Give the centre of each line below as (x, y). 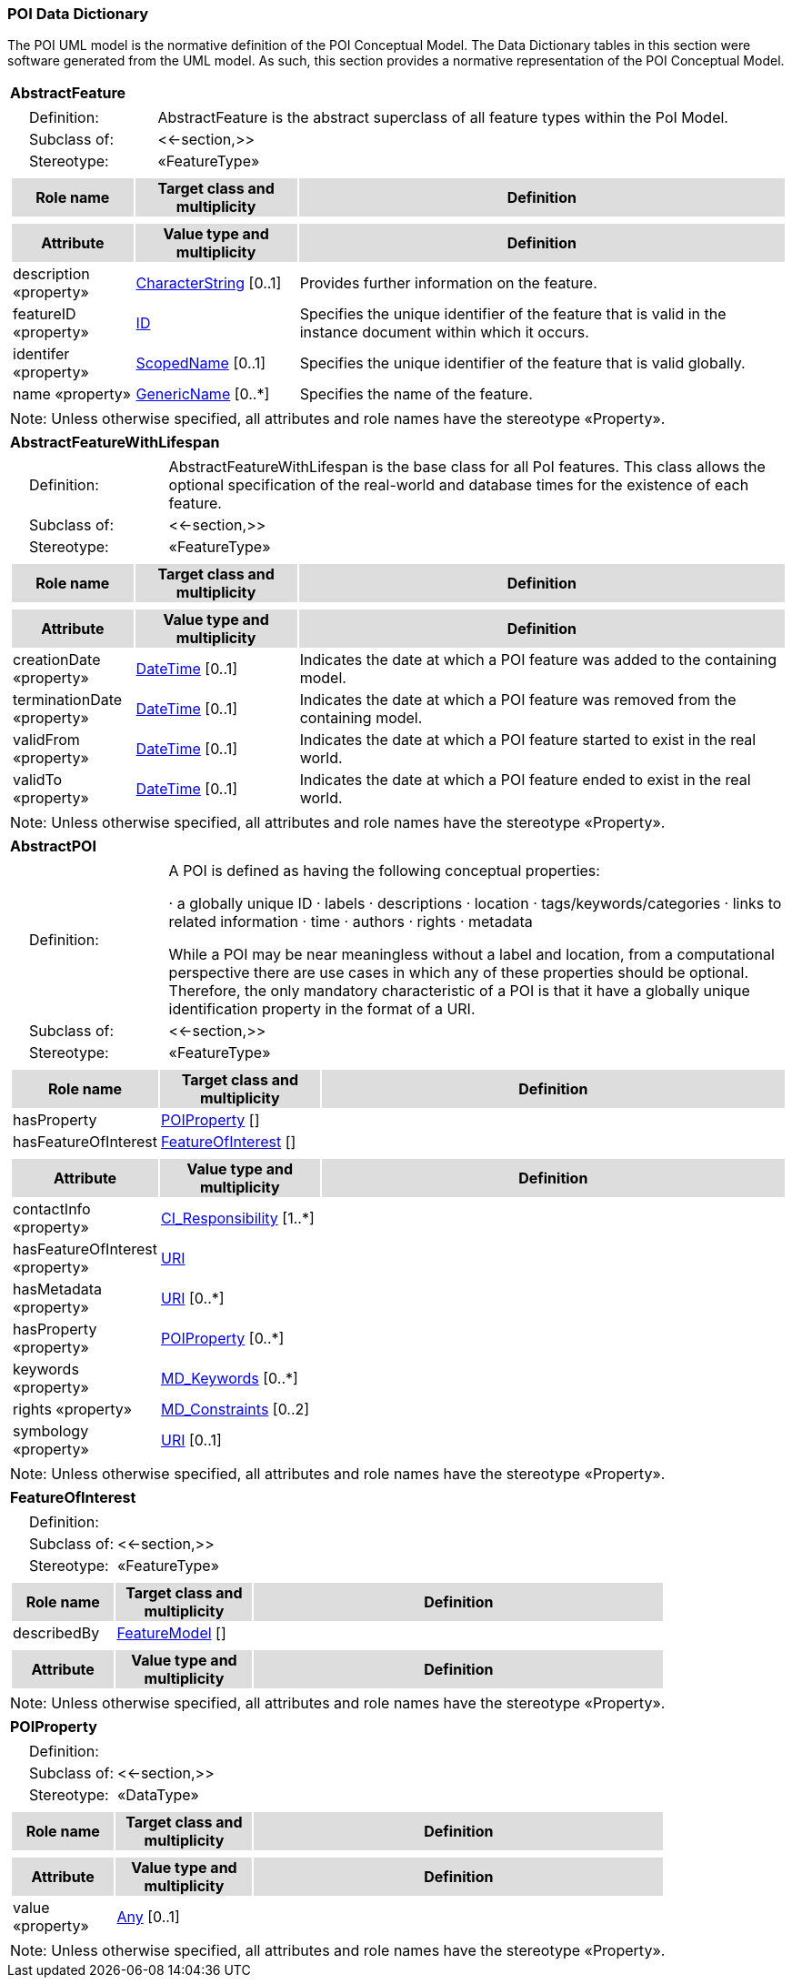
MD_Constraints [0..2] (236, 1410)
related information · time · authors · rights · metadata (351, 922)
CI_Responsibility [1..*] (238, 1219)
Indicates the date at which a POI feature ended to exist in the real (525, 780)
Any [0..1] (148, 1917)
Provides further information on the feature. (448, 283)
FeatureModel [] (171, 1633)
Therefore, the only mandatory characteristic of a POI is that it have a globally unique (459, 991)
